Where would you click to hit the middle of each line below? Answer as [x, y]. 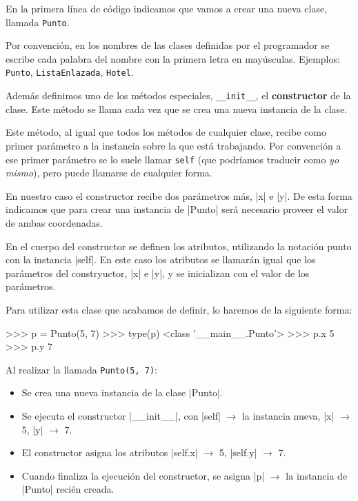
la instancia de [317, 475]
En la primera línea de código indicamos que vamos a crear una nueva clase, [167, 8]
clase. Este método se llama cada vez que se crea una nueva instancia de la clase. [177, 109]
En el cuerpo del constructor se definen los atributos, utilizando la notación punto [179, 246]
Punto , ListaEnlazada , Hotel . [70, 72]
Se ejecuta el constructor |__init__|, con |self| [121, 415]
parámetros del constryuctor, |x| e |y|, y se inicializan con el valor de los [158, 273]
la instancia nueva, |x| [288, 415]
